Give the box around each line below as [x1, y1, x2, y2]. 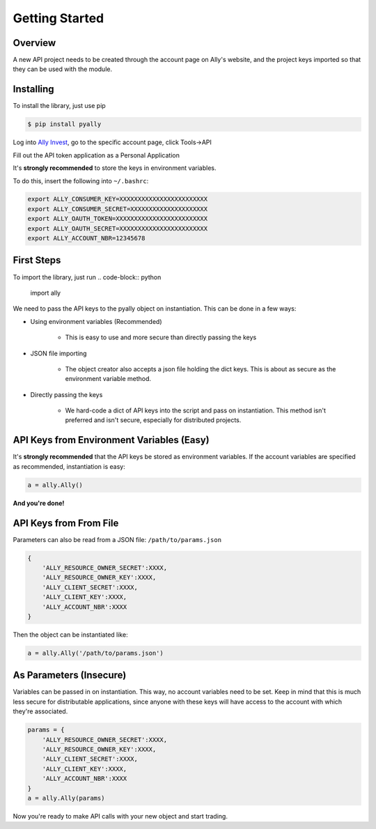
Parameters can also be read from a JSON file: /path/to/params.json [13, 535, 222, 543]
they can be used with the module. [13, 65, 113, 73]
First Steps [13, 254, 61, 266]
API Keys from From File [13, 517, 119, 529]
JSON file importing [30, 349, 87, 357]
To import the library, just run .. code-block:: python [13, 272, 162, 281]
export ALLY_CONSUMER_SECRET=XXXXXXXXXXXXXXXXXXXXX [27, 205, 208, 212]
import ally [30, 288, 61, 297]
